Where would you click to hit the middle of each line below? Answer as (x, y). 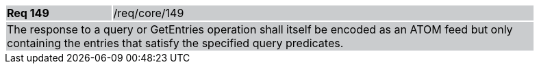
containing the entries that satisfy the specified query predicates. (175, 43)
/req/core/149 (149, 13)
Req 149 (28, 13)
